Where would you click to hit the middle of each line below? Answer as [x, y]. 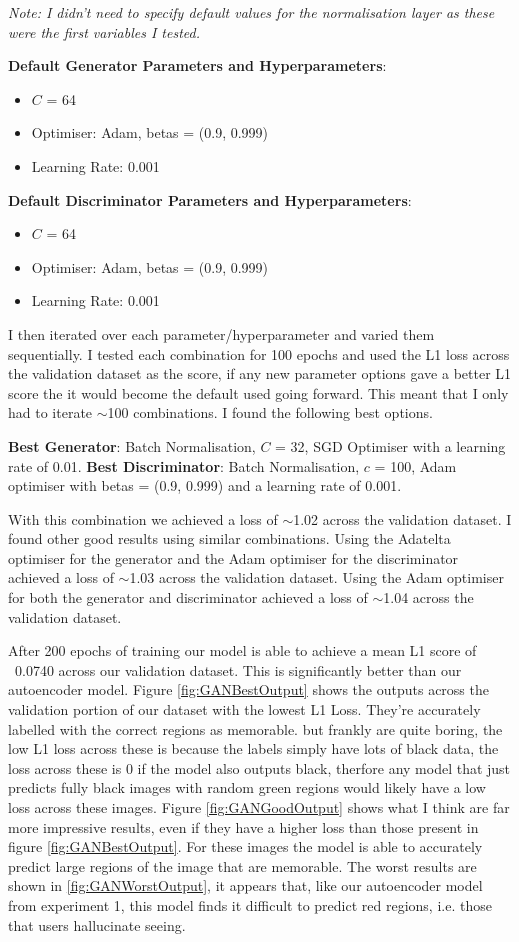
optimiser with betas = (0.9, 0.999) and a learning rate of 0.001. [205, 485]
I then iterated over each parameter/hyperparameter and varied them [221, 333]
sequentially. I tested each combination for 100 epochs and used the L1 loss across [259, 353]
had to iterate [50, 412]
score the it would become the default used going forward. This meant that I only [258, 392]
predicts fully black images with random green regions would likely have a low [247, 787]
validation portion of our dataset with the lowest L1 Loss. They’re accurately [244, 709]
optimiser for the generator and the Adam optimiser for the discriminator [233, 557]
